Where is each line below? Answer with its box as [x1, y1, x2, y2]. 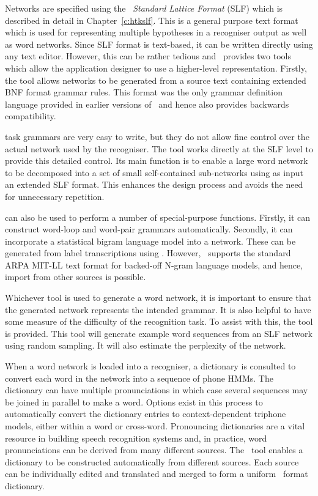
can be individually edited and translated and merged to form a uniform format [5, 467, 308, 480]
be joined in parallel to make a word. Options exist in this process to [5, 395, 263, 408]
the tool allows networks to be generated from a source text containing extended [5, 73, 306, 86]
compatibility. [5, 109, 56, 122]
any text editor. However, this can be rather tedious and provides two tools [5, 50, 291, 62]
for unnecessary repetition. [5, 190, 105, 202]
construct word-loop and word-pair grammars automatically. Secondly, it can [5, 223, 293, 235]
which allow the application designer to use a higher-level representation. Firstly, [5, 61, 307, 74]
